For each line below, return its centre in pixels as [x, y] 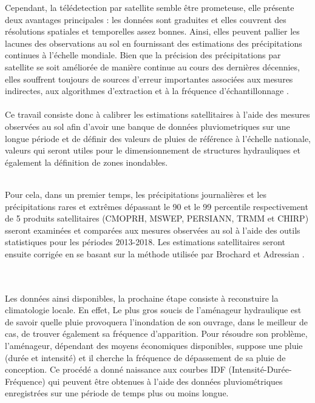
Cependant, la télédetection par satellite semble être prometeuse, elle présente [150, 7]
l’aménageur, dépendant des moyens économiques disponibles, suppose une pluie [154, 346]
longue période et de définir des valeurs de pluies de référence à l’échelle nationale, [158, 138]
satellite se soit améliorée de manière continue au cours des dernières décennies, [152, 66]
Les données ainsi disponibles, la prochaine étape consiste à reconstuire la [142, 298]
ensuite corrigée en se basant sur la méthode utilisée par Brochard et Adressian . [155, 253]
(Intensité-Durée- [260, 369]
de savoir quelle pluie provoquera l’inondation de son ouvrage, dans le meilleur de [157, 321]
